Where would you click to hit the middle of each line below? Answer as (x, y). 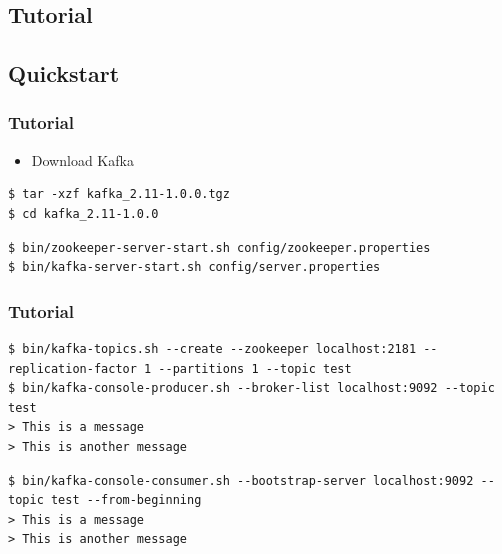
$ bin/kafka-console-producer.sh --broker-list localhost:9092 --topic (251, 388)
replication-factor (72, 368)
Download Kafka (82, 159)
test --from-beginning (126, 500)
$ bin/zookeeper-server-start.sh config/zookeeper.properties (219, 247)
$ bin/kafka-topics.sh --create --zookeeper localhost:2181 (212, 348)
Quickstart (64, 73)
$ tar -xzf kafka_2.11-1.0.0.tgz (119, 194)
